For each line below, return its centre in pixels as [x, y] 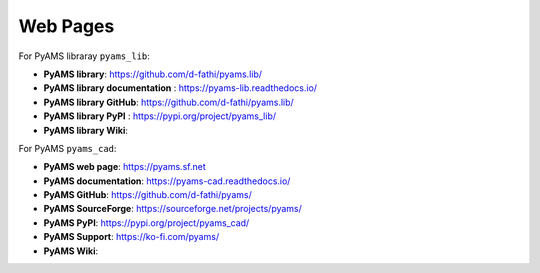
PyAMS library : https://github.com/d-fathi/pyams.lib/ [153, 74]
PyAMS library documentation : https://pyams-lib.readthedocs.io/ [180, 88]
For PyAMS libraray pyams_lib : [84, 56]
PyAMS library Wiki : [86, 130]
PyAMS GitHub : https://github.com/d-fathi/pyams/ [147, 195]
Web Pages [66, 26]
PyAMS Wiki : [71, 251]
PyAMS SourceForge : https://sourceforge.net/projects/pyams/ [172, 209]
